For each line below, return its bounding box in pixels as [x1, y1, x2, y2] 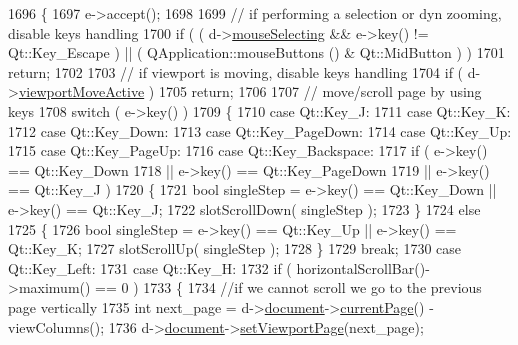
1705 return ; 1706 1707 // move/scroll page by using [158, 81, 482, 102]
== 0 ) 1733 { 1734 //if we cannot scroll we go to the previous [95, 277, 482, 298]
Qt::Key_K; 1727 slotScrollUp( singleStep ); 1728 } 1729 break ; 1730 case [8, 238, 461, 259]
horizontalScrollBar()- [296, 257, 430, 278]
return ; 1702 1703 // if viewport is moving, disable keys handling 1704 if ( [8, 61, 464, 82]
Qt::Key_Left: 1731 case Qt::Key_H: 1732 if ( [8, 257, 292, 278]
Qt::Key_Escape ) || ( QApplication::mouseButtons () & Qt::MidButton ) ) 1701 [8, 42, 505, 63]
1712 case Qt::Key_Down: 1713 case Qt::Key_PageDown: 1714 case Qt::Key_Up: [8, 120, 512, 141]
